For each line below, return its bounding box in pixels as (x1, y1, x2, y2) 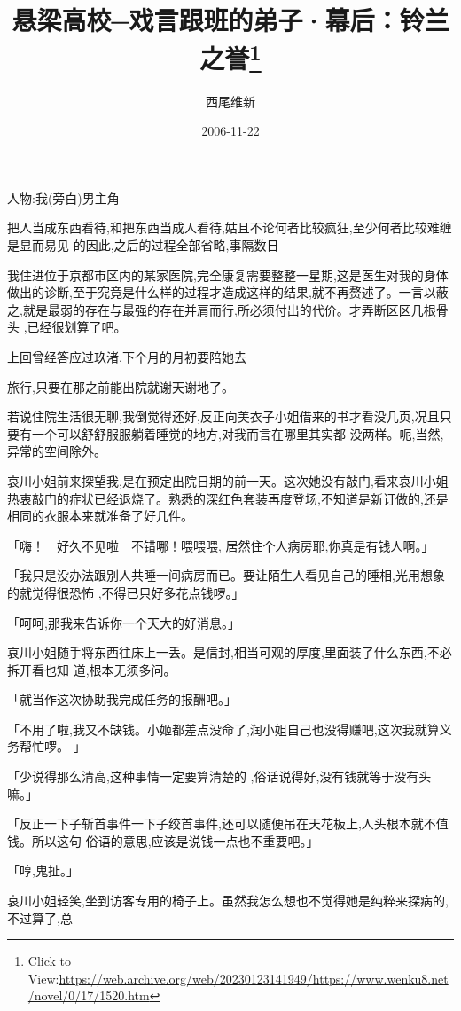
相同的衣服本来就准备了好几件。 (7, 506, 193, 525)
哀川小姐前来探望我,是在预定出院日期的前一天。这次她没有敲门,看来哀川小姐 (7, 471, 449, 490)
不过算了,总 (7, 908, 73, 927)
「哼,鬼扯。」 (7, 861, 79, 880)
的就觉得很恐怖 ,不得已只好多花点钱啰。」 (7, 583, 245, 601)
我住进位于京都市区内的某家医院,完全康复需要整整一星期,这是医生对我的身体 (7, 265, 449, 284)
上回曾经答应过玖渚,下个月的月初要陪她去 (7, 347, 246, 365)
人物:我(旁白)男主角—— (7, 188, 145, 207)
